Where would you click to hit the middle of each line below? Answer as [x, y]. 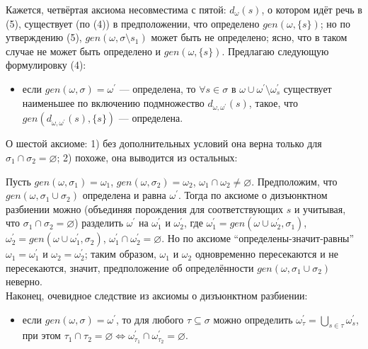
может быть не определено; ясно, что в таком [249, 37]
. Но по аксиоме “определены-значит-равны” [258, 238]
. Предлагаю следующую [275, 51]
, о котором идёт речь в [312, 9]
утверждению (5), [44, 37]
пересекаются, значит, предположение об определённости [130, 267]
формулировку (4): [46, 65]
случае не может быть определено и [84, 51]
